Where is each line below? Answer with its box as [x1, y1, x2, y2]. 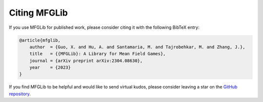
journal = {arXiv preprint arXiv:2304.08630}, [29, 58, 143, 63]
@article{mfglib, [19, 37, 61, 43]
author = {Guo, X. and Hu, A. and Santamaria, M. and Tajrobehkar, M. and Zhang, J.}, [29, 44, 245, 50]
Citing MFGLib [9, 7, 68, 18]
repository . [9, 91, 31, 97]
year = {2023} [29, 65, 71, 70]
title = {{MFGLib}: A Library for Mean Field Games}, [29, 51, 166, 57]
